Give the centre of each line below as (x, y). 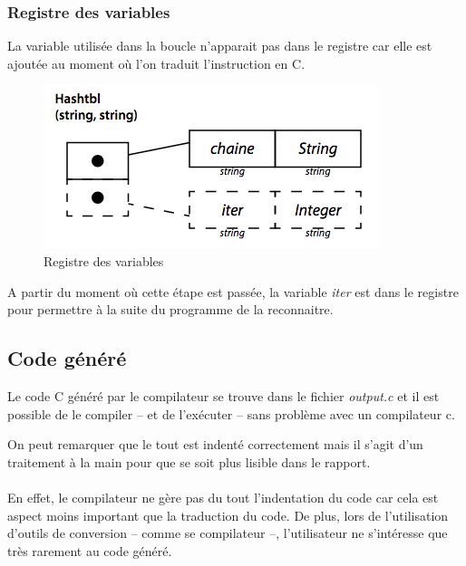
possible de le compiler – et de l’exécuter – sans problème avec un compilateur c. (231, 413)
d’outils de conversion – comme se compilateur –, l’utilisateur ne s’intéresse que (228, 533)
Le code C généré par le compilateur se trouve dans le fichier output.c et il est (223, 395)
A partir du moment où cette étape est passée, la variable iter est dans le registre (233, 291)
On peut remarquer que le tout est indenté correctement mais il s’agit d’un (215, 444)
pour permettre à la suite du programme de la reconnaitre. (170, 309)
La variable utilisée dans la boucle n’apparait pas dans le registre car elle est (220, 46)
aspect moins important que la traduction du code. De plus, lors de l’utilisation (228, 515)
